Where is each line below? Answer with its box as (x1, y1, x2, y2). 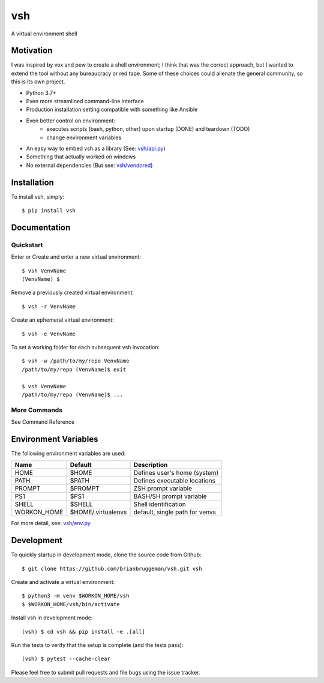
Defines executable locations (133, 477, 216, 485)
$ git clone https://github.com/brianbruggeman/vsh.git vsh (22, 565, 202, 572)
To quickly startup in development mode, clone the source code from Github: (11, 551, 202, 558)
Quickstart (11, 241, 43, 249)
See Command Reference (11, 418, 75, 426)
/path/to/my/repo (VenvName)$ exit (22, 366, 127, 373)
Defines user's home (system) (133, 469, 219, 477)
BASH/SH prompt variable (133, 492, 207, 501)
